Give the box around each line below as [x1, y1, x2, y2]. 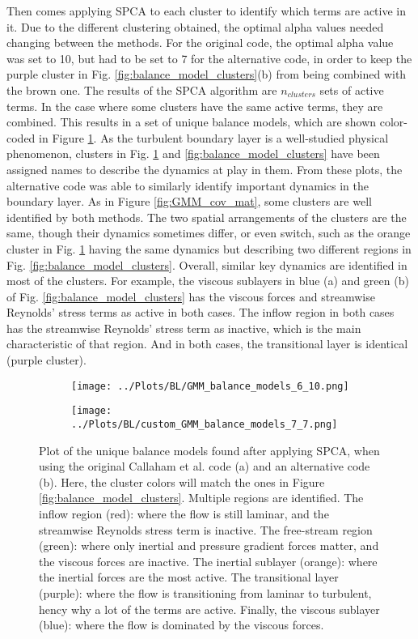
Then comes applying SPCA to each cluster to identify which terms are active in [6, 2, 407, 19]
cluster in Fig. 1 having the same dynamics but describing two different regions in [6, 240, 412, 257]
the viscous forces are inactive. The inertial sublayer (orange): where [39, 552, 378, 569]
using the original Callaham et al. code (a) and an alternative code [39, 458, 370, 475]
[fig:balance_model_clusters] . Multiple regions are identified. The [39, 489, 364, 506]
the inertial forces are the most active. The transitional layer [39, 569, 339, 586]
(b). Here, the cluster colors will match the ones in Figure [39, 473, 325, 490]
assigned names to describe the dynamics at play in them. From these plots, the [6, 160, 403, 177]
